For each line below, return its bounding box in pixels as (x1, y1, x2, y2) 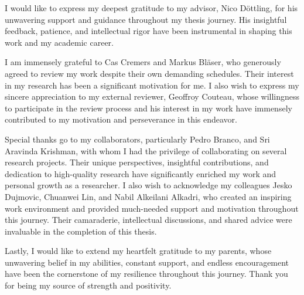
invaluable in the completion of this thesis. (5, 225, 157, 237)
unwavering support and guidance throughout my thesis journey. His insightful (5, 13, 287, 25)
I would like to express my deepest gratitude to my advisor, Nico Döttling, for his (5, 2, 298, 13)
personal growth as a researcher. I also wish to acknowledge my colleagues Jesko (5, 179, 292, 191)
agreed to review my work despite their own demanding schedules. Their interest (5, 67, 294, 79)
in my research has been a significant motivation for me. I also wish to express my (5, 79, 299, 91)
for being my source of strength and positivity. (5, 279, 172, 291)
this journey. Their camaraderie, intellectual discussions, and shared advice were (5, 213, 292, 226)
